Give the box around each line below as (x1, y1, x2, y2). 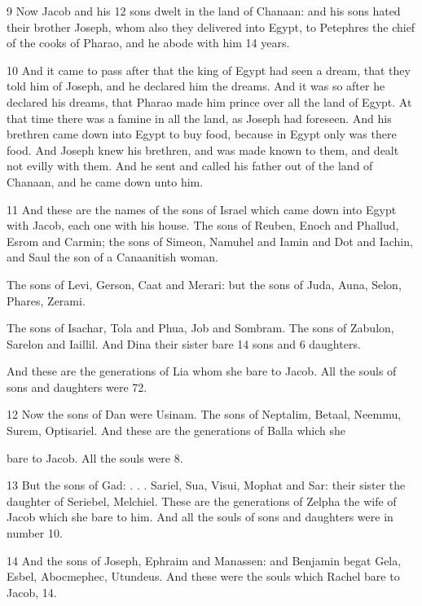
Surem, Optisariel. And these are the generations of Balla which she (7, 422, 345, 439)
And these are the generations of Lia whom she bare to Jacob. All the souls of (7, 362, 397, 380)
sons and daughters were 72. (7, 378, 147, 395)
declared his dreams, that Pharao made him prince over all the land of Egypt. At (7, 93, 412, 110)
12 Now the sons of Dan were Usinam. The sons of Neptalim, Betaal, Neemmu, (7, 406, 402, 423)
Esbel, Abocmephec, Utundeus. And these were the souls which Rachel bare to (7, 568, 400, 585)
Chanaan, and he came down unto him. (7, 173, 204, 190)
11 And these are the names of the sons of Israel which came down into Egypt (7, 200, 397, 217)
